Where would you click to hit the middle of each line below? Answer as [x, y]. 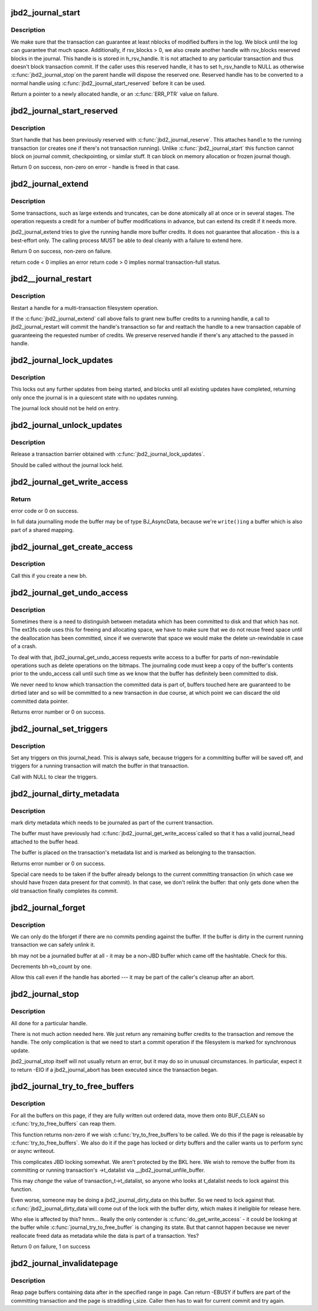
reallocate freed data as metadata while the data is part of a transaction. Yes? [105, 1235]
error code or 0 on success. [45, 511]
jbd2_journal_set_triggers [59, 729]
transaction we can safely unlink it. [53, 945]
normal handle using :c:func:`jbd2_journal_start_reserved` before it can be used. [108, 83]
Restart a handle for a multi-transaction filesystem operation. [85, 308]
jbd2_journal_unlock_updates [67, 425]
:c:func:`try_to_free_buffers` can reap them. [63, 1124]
